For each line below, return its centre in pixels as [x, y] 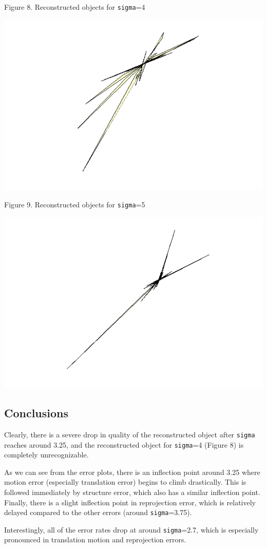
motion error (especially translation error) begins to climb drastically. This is [125, 482]
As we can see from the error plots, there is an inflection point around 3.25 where [132, 472]
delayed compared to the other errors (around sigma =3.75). [98, 512]
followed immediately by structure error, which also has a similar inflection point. [132, 492]
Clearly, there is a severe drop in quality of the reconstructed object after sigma [130, 434]
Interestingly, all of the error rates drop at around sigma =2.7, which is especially [131, 529]
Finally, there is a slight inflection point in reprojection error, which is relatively [130, 502]
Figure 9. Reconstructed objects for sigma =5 [75, 205]
